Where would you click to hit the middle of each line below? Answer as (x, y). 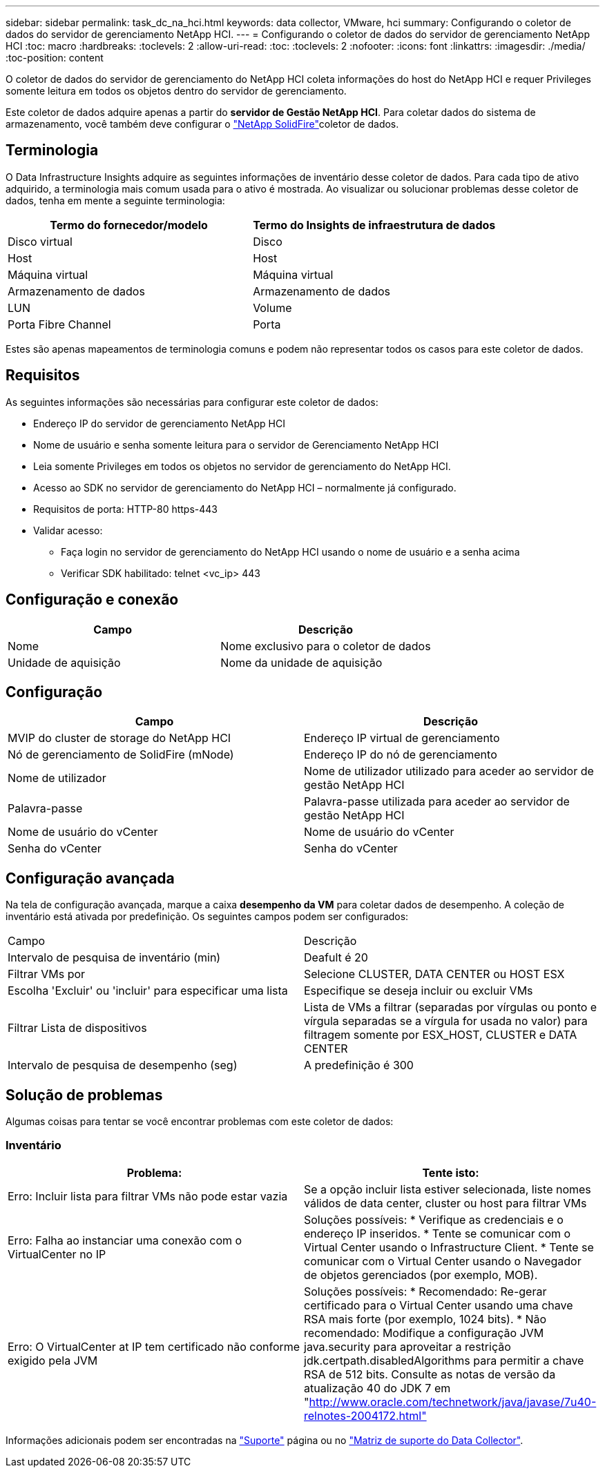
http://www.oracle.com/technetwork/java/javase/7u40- (453, 1402)
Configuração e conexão (92, 600)
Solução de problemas (84, 1095)
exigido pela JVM (53, 1360)
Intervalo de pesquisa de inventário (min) (114, 958)
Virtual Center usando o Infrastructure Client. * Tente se (449, 1247)
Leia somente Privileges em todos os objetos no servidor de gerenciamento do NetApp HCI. (242, 466)
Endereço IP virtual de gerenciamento (402, 738)
